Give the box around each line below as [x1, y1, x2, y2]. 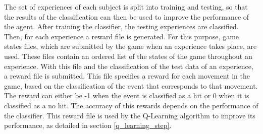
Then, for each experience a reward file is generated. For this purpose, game [4, 31, 239, 41]
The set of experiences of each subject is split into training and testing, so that [4, 2, 248, 12]
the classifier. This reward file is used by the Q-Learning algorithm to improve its [4, 110, 255, 120]
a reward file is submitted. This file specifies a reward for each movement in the [4, 71, 250, 81]
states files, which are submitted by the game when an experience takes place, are [4, 41, 257, 51]
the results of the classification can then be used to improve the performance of [4, 11, 249, 22]
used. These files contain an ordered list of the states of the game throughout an [4, 50, 252, 61]
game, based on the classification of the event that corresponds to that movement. [4, 80, 258, 91]
